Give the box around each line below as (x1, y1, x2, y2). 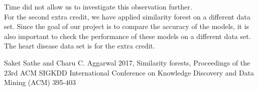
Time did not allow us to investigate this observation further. (4, 1, 192, 11)
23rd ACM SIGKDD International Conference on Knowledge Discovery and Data (4, 67, 254, 77)
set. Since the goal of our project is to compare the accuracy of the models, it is (4, 21, 249, 31)
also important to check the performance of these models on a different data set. (4, 30, 251, 41)
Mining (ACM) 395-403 (4, 77, 76, 87)
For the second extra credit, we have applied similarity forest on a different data (4, 11, 250, 21)
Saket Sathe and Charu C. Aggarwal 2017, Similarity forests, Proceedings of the (4, 57, 250, 67)
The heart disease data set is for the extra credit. (4, 40, 155, 51)
